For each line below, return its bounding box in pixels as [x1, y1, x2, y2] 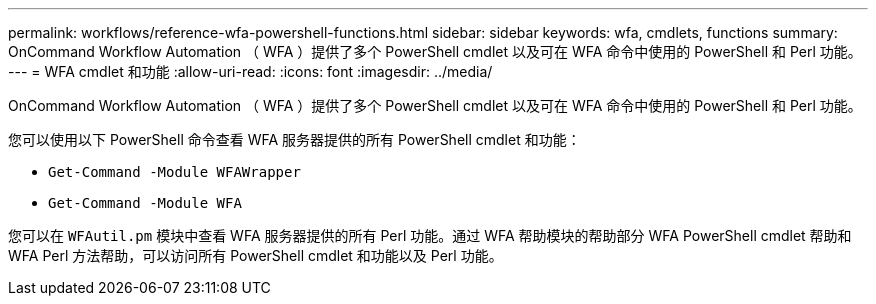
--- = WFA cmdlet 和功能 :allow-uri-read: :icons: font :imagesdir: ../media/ [8, 63, 493, 80]
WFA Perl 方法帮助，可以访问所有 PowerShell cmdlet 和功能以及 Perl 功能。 [8, 247, 503, 264]
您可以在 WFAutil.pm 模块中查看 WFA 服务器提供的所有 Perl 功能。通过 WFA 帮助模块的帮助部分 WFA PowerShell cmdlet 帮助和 [8, 227, 852, 244]
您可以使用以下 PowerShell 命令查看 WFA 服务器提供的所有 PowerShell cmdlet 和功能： [8, 131, 581, 148]
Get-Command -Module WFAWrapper [48, 164, 301, 180]
